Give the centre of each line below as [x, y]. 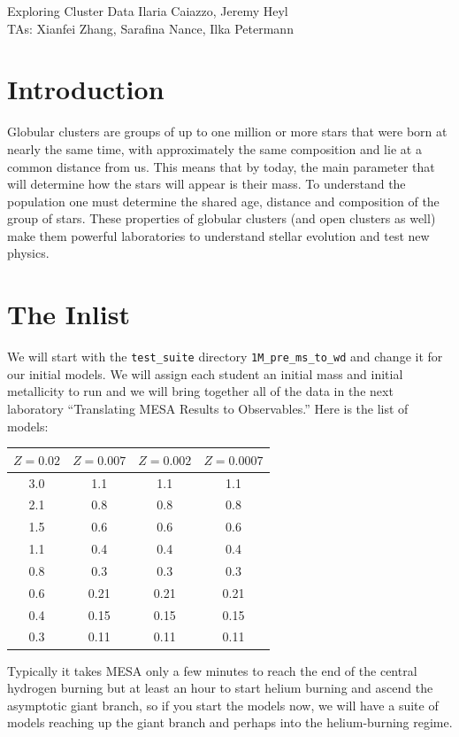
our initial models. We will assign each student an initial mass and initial [205, 373]
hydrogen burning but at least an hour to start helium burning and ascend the [220, 688]
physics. [28, 253]
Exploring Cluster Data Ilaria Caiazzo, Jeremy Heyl [148, 11]
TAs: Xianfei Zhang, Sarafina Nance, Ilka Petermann [150, 28]
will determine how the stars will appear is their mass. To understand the [207, 184]
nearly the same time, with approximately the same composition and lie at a [214, 148]
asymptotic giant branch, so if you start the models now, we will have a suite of [223, 705]
